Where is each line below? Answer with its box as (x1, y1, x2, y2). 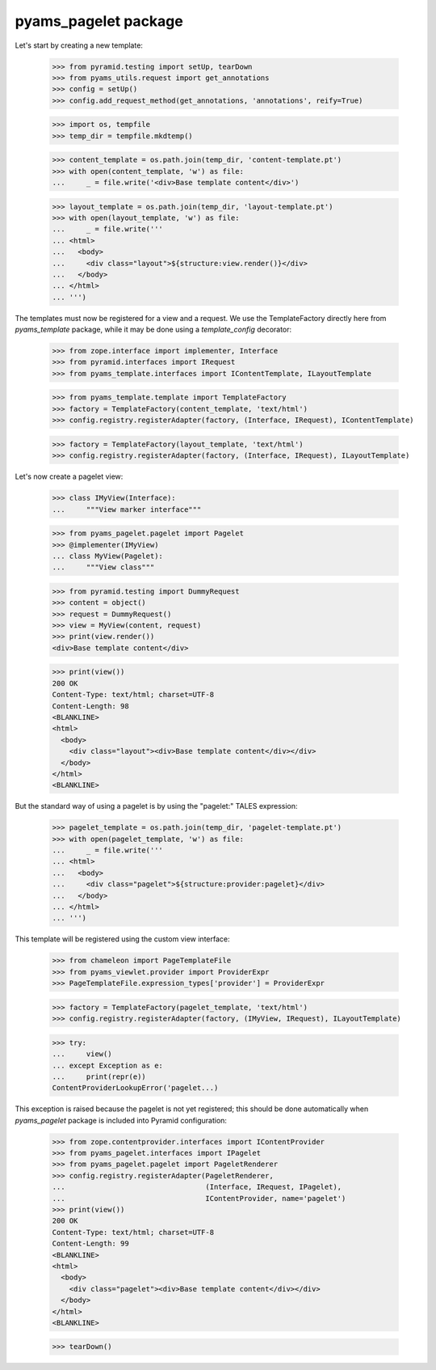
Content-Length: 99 (52, 1239, 129, 1249)
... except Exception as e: (52, 1060, 163, 1070)
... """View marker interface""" (52, 505, 202, 514)
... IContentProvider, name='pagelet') (52, 1194, 346, 1203)
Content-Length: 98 (52, 701, 129, 711)
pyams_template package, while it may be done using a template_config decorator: (15, 324, 292, 335)
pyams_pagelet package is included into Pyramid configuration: (15, 1115, 228, 1125)
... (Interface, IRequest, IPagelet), (52, 1182, 342, 1192)
